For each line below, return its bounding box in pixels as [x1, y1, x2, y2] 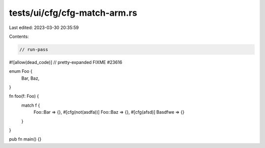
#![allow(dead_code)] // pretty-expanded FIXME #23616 [9, 59, 123, 65]
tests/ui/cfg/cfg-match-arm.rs [9, 7, 137, 18]
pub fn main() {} [9, 136, 42, 142]
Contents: [9, 33, 29, 39]
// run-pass [19, 47, 49, 52]
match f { [21, 102, 40, 108]
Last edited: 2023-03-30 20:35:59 [9, 25, 79, 30]
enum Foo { [9, 68, 33, 74]
